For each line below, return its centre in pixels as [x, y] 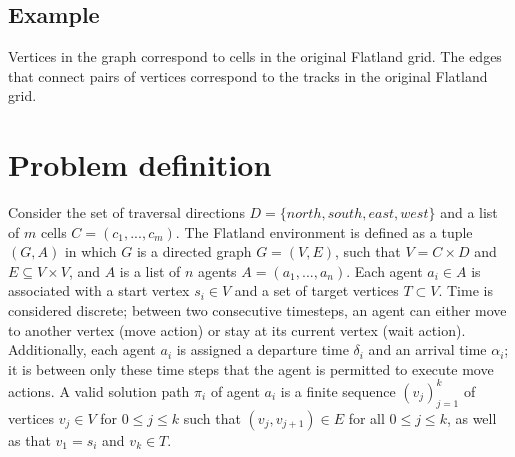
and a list [469, 212]
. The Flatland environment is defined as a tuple [324, 231]
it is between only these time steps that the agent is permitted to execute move [251, 368]
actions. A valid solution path [99, 390]
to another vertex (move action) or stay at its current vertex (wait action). [237, 329]
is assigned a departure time [262, 349]
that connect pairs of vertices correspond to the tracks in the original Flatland [248, 75]
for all [366, 417]
